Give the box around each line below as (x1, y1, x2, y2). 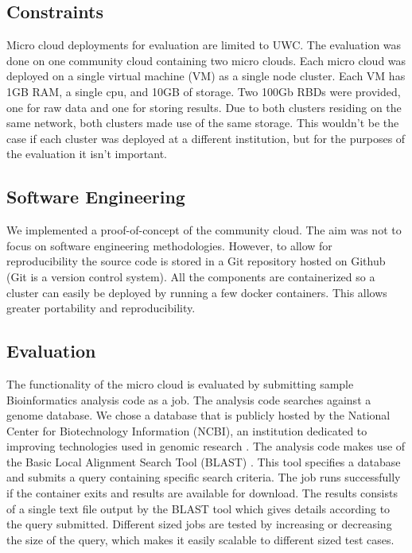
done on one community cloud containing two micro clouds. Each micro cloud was (6, 52, 406, 68)
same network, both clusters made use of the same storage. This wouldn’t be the (6, 114, 399, 131)
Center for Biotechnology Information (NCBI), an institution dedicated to (6, 422, 367, 439)
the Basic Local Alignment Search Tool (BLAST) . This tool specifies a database (6, 453, 401, 470)
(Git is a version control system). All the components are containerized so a (6, 268, 375, 284)
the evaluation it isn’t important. (6, 145, 167, 162)
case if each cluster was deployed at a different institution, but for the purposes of (6, 130, 406, 146)
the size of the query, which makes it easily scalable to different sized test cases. (6, 531, 395, 547)
